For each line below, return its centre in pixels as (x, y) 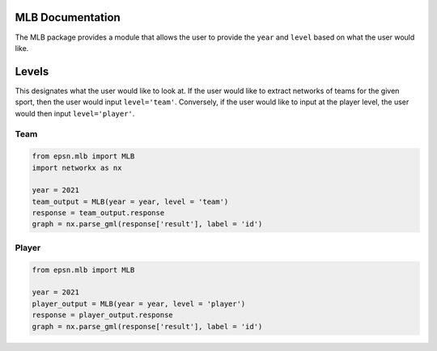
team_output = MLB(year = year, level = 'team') (130, 201)
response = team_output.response (98, 213)
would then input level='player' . (75, 113)
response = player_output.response (102, 315)
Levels (32, 72)
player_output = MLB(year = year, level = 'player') (139, 304)
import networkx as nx (77, 167)
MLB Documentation (68, 17)
